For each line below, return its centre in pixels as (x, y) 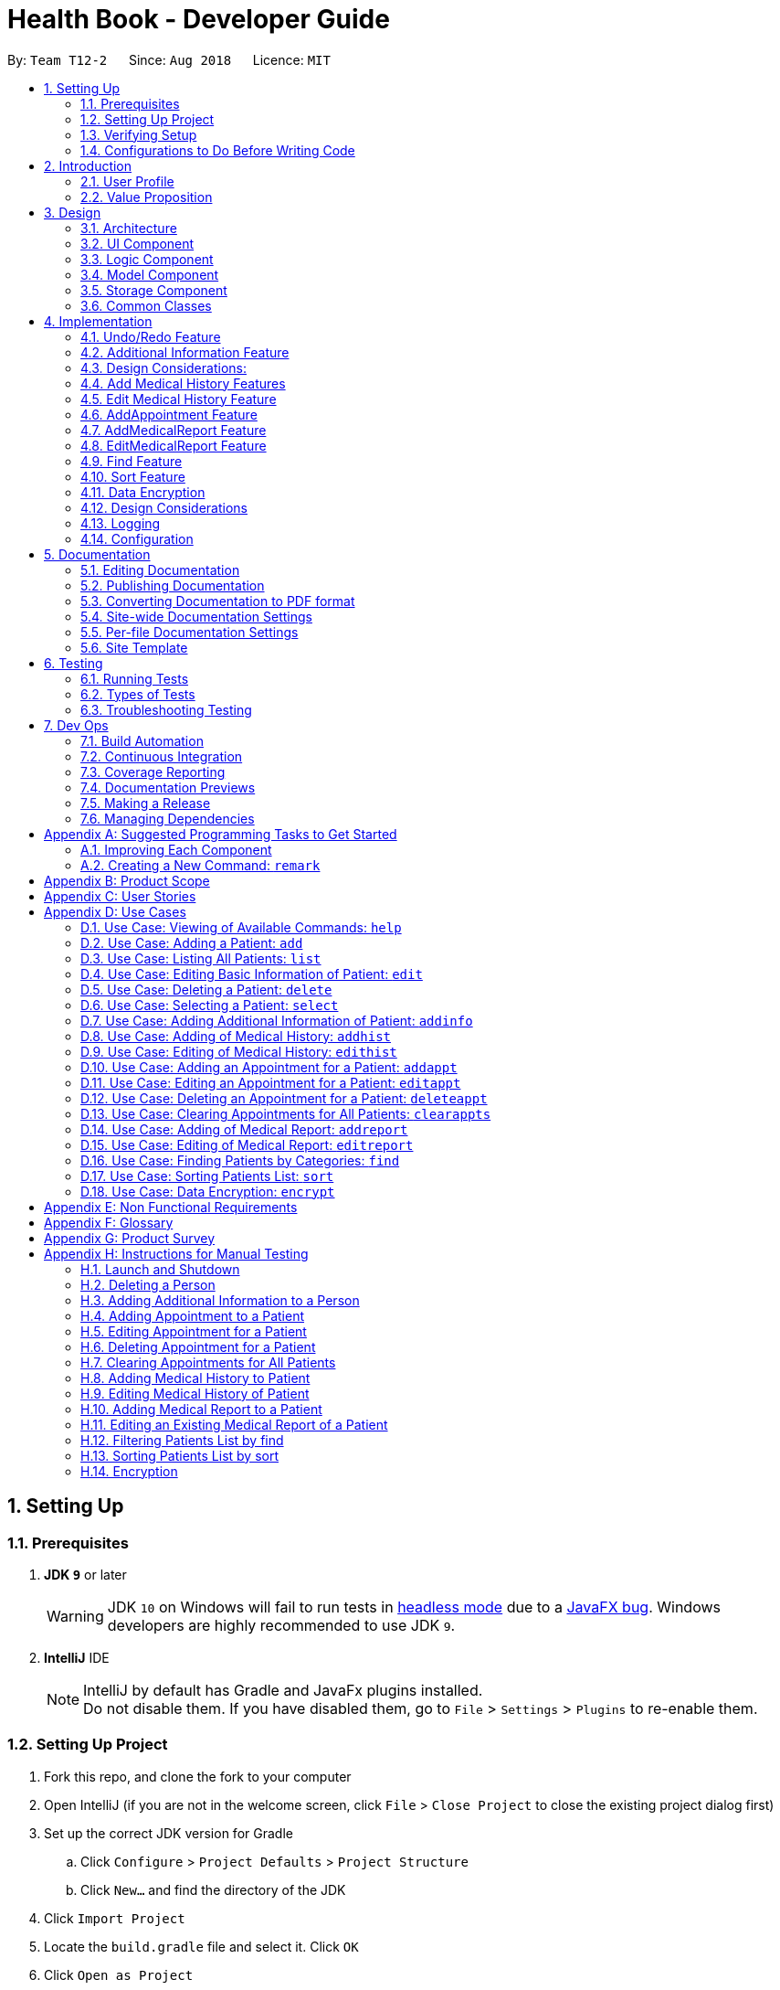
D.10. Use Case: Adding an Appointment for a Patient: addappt (269, 1067)
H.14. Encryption (129, 1471)
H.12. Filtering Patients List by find (182, 1440)
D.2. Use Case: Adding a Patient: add (192, 942)
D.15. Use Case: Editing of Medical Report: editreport (247, 1144)
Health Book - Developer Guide (199, 19)
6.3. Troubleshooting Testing (166, 709)
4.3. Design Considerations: (163, 367)
